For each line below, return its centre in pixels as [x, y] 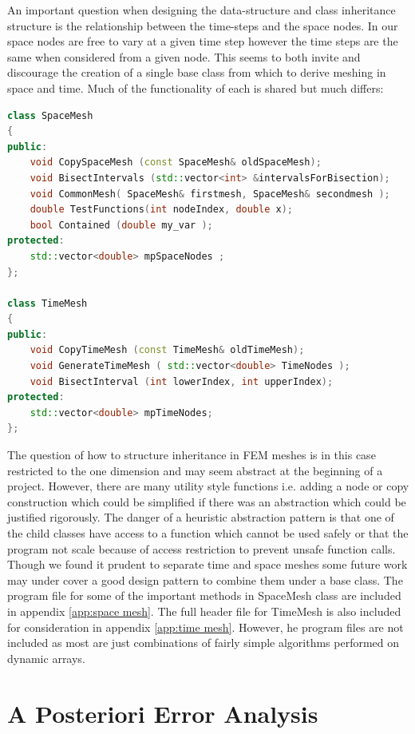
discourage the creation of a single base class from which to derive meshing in [197, 72]
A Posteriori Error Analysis [163, 713]
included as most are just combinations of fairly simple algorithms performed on [204, 643]
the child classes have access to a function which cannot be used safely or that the [208, 533]
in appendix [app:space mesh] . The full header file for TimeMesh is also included [204, 611]
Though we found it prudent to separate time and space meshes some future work [207, 564]
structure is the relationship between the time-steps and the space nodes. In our [203, 25]
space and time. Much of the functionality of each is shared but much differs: [196, 87]
